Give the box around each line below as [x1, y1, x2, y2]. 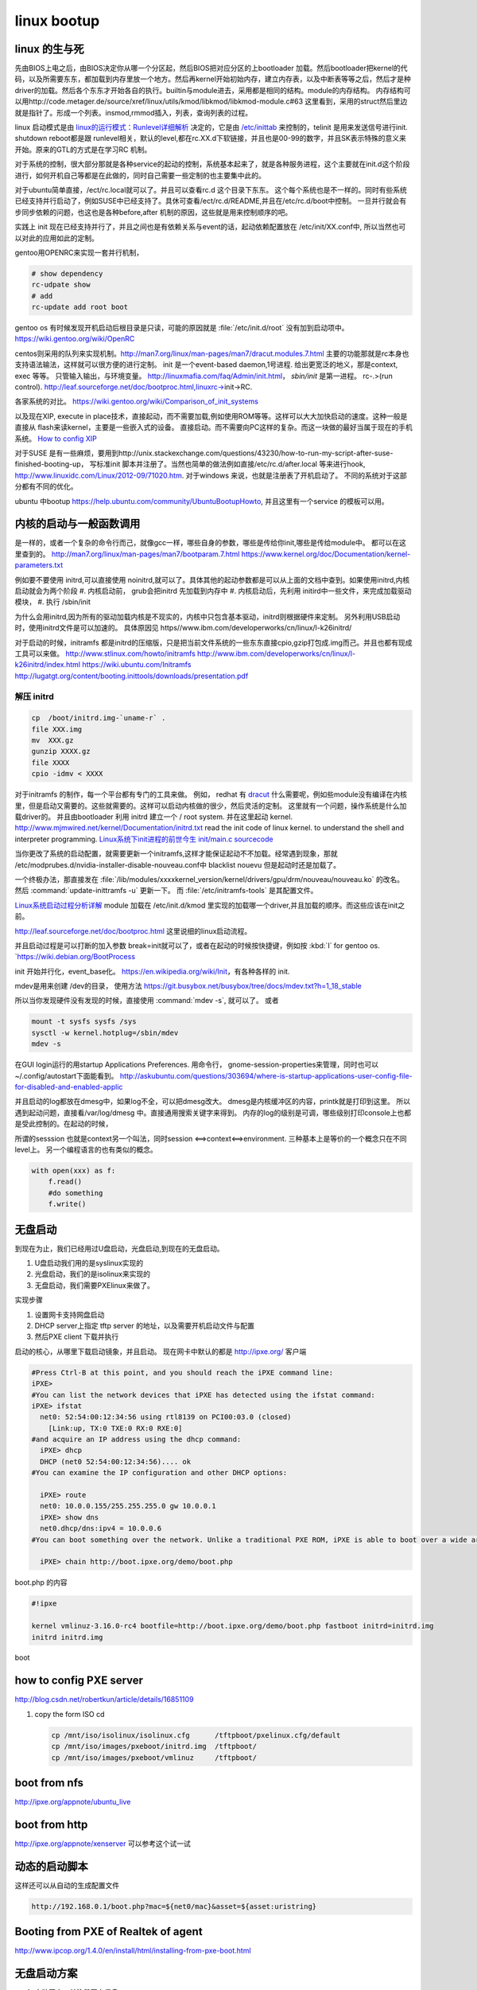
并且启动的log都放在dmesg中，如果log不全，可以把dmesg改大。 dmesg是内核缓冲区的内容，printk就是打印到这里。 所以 [14, 1097, 411, 1106]
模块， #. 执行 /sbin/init [14, 597, 91, 607]
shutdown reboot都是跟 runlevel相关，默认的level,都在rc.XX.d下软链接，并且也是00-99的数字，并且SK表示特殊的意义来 [14, 134, 407, 143]
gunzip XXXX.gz [31, 747, 91, 756]
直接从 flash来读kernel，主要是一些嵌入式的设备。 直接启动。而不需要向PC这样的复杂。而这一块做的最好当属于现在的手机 [14, 423, 413, 432]
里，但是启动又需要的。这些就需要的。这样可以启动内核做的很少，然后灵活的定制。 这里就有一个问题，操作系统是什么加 [14, 801, 407, 810]
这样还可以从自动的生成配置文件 [14, 1880, 119, 1890]
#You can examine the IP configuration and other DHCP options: [31, 1469, 288, 1477]
